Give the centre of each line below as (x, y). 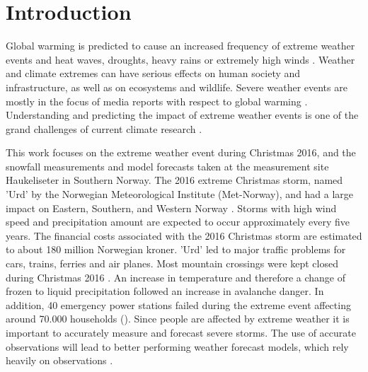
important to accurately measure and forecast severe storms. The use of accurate (181, 332)
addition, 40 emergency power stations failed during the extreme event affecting (178, 304)
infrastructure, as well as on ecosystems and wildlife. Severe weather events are (177, 87)
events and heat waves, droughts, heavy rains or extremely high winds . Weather (180, 59)
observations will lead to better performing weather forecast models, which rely (177, 346)
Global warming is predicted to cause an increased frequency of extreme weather (180, 46)
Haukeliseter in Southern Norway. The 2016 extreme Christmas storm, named (174, 180)
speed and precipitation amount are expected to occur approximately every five (178, 222)
